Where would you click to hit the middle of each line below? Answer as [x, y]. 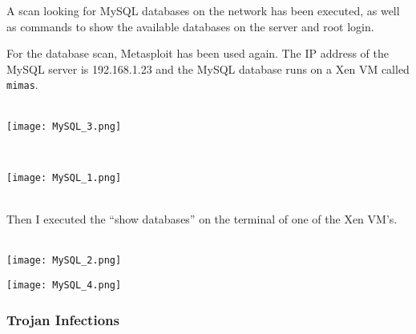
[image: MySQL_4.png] [64, 285]
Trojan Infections [63, 319]
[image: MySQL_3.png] [64, 126]
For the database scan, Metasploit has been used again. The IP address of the [198, 53]
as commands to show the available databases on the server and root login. [190, 26]
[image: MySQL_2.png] [64, 261]
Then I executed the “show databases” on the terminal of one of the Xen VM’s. [202, 219]
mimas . [22, 85]
